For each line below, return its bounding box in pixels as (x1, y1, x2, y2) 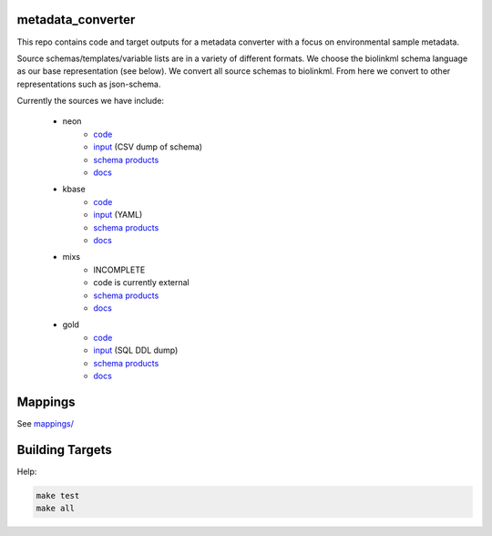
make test (36, 490, 80, 500)
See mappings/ (16, 417, 75, 428)
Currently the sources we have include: (16, 96, 164, 107)
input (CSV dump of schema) (93, 141, 203, 152)
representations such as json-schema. (16, 78, 161, 89)
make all (36, 503, 76, 514)
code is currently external (93, 277, 190, 288)
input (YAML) (93, 210, 143, 221)
